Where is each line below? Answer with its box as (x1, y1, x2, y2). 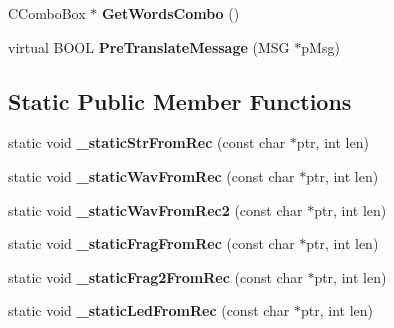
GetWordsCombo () (101, 3, 240, 23)
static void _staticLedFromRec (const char (8, 300, 290, 321)
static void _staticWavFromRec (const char (8, 165, 295, 186)
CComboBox (8, 3, 86, 23)
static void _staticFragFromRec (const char (8, 233, 295, 254)
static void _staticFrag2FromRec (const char (8, 266, 303, 287)
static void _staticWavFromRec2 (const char (8, 199, 303, 220)
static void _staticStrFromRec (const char (8, 132, 286, 153)
